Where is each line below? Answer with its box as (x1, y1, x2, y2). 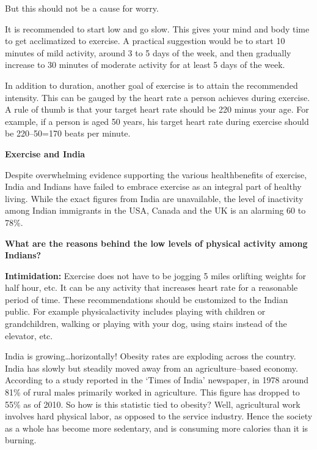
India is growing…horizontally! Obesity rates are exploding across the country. (5, 350, 296, 362)
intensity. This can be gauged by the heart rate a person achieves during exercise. (5, 91, 310, 103)
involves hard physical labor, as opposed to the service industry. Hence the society (5, 410, 313, 422)
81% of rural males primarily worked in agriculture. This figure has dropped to (5, 386, 300, 399)
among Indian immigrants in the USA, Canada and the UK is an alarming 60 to (5, 204, 306, 217)
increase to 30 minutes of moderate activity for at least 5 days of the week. (5, 58, 285, 71)
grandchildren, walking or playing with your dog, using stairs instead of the (5, 317, 287, 330)
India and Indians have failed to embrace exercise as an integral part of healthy (5, 180, 302, 193)
